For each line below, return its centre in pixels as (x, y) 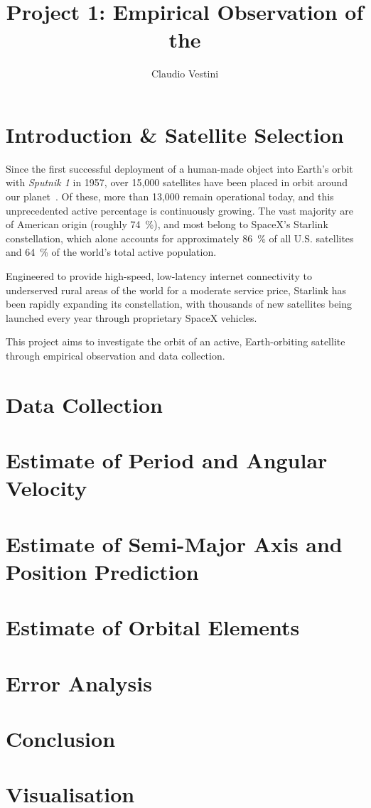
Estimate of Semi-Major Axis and (174, 543)
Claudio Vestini (185, 74)
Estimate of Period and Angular (167, 460)
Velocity (47, 488)
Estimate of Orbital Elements (153, 627)
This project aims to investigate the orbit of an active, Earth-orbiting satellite (176, 341)
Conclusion (61, 738)
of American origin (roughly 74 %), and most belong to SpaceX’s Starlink (167, 224)
